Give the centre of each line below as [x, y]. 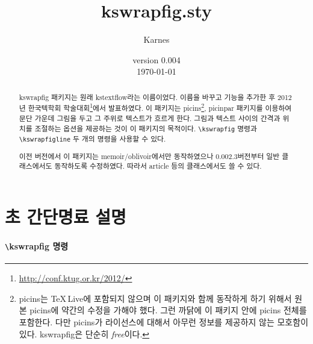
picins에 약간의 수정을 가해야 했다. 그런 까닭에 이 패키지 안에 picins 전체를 [168, 310]
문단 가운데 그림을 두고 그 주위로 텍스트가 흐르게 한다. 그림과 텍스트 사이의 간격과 [150, 118]
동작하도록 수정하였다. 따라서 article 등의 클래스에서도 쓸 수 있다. [158, 166]
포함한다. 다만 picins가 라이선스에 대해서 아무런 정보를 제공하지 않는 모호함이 [164, 321]
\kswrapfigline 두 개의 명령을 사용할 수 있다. [92, 138]
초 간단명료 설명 [66, 217]
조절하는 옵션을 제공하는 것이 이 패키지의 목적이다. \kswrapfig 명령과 [146, 128]
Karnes [156, 39]
